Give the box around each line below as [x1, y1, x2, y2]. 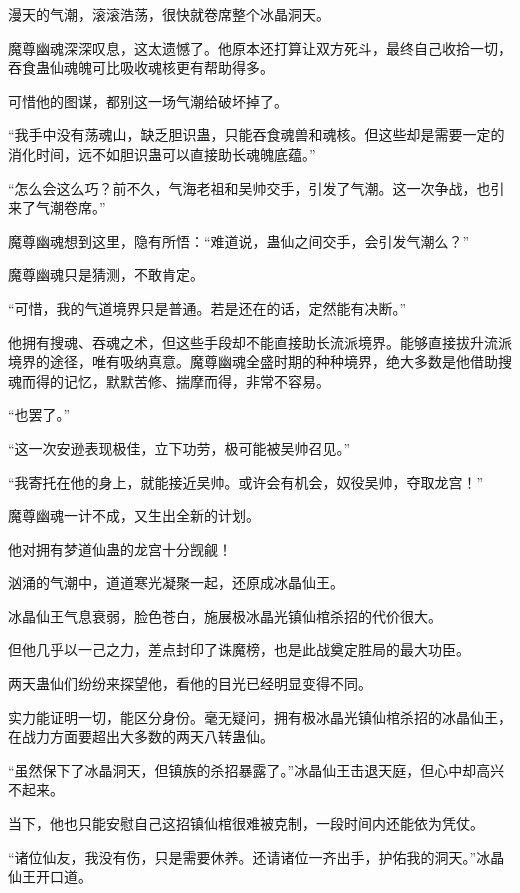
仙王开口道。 [8, 866, 92, 887]
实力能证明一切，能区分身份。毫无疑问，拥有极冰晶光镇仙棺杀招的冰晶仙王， [8, 706, 512, 727]
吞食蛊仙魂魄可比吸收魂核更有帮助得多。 [8, 57, 274, 78]
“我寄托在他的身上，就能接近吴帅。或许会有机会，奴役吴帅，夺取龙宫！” [8, 471, 484, 492]
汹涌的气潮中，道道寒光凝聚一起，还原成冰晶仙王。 [8, 572, 344, 593]
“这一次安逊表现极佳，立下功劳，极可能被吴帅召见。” [8, 437, 351, 458]
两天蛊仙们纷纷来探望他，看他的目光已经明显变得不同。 [8, 673, 372, 694]
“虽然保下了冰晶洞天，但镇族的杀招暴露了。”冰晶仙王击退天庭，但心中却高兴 [8, 759, 505, 780]
